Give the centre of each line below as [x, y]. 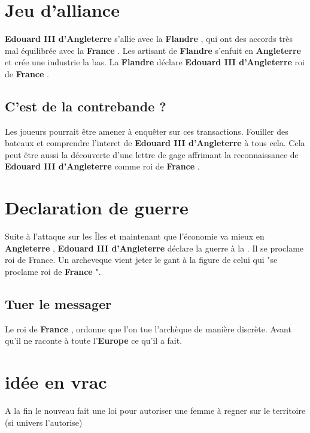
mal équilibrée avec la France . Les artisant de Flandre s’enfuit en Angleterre [153, 50]
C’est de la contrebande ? [86, 106]
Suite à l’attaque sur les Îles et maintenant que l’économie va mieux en [135, 236]
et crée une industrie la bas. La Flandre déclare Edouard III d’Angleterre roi [155, 62]
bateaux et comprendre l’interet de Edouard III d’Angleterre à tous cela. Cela [155, 143]
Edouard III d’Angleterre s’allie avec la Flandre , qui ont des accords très [149, 39]
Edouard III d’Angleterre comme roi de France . [102, 166]
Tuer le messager [58, 303]
